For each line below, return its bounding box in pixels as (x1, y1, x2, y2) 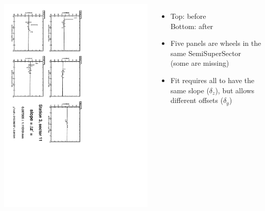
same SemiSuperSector (170, 47, 242, 58)
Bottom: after (170, 20, 213, 31)
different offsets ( (170, 95, 224, 106)
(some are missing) (170, 58, 229, 68)
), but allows (215, 85, 255, 95)
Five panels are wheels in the (170, 38, 261, 48)
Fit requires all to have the (170, 74, 254, 85)
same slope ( (170, 85, 209, 95)
